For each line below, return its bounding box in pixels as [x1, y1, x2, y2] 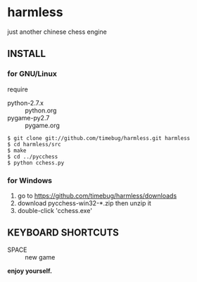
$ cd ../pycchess [7, 153, 58, 160]
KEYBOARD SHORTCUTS [7, 226, 120, 239]
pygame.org [25, 121, 60, 129]
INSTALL [7, 48, 46, 60]
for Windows [7, 175, 53, 185]
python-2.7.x [7, 98, 44, 107]
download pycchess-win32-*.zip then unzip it [17, 198, 151, 207]
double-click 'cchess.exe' [17, 206, 93, 214]
